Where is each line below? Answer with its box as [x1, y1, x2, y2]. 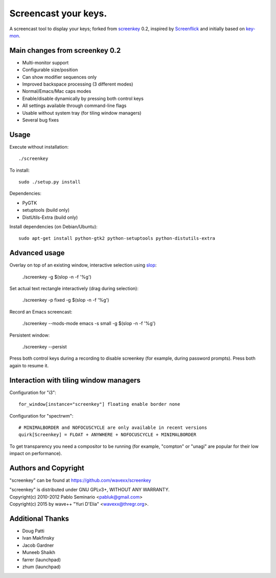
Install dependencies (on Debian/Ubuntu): [9, 223, 98, 230]
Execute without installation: [9, 143, 69, 150]
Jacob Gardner [22, 542, 54, 548]
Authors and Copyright [9, 464, 84, 472]
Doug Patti [22, 528, 44, 534]
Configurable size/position [22, 67, 78, 73]
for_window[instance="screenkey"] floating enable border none [18, 401, 180, 407]
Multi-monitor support [22, 59, 69, 66]
